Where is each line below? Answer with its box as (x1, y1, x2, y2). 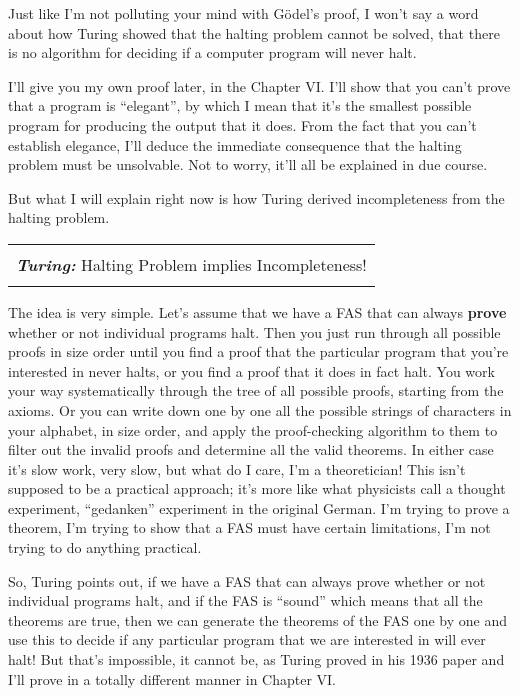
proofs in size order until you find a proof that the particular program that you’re (8, 341, 509, 362)
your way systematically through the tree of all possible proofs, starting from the (8, 380, 504, 401)
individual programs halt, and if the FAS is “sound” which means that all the (8, 590, 483, 611)
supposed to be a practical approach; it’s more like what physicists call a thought (8, 478, 506, 499)
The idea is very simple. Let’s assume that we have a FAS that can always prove (8, 301, 507, 322)
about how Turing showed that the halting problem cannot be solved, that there (8, 22, 500, 43)
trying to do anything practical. (8, 537, 202, 558)
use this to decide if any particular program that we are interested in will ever (8, 629, 486, 650)
